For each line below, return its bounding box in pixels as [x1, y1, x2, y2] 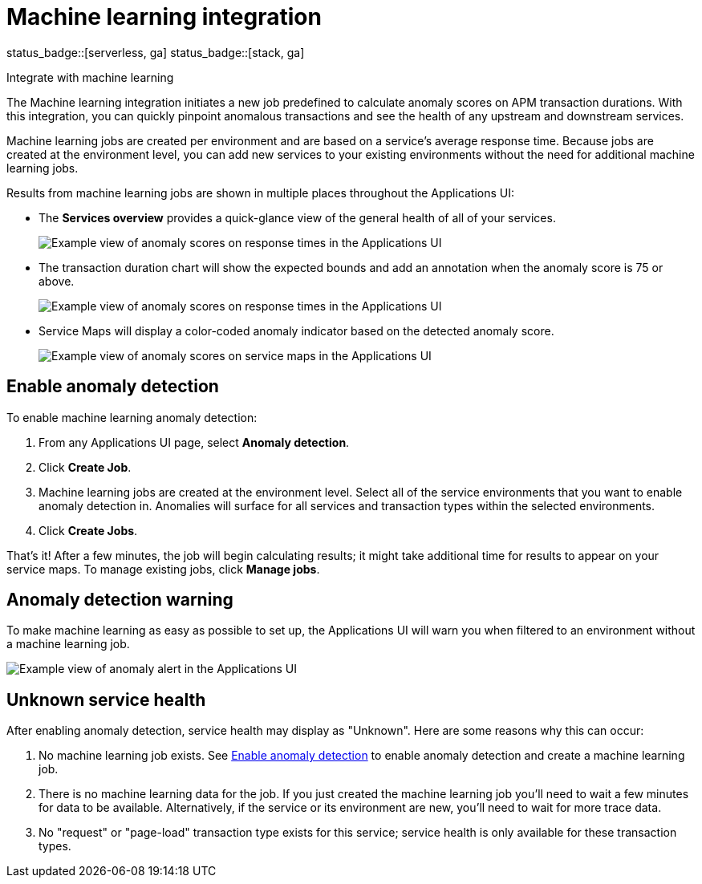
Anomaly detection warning [6, 590, 233, 610]
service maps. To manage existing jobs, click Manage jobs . [6, 562, 320, 576]
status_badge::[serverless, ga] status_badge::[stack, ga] [6, 45, 305, 59]
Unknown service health [6, 689, 206, 710]
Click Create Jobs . [39, 523, 138, 537]
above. [39, 274, 75, 288]
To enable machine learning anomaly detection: [6, 410, 258, 424]
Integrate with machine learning [6, 70, 174, 84]
